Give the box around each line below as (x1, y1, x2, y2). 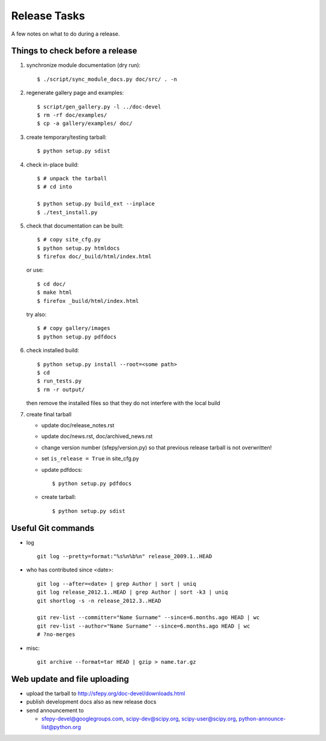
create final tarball (26, 410, 72, 418)
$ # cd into (37, 183, 72, 190)
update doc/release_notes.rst (41, 421, 115, 428)
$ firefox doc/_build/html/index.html (37, 253, 152, 260)
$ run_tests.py (37, 378, 82, 384)
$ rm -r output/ (37, 386, 85, 393)
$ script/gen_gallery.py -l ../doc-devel (37, 103, 161, 110)
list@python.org (41, 724, 81, 731)
